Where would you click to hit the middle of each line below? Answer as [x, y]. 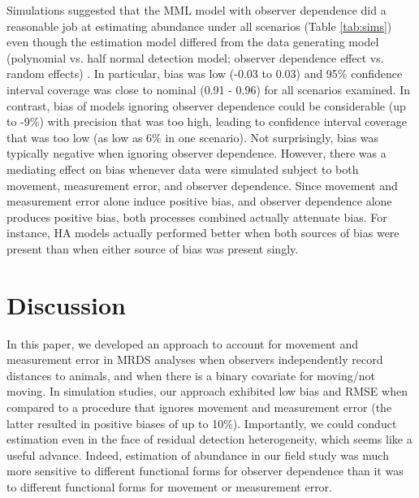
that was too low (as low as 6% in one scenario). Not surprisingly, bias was [193, 137]
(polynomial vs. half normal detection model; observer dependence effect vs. [195, 57]
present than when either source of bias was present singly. [153, 248]
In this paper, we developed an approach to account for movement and [183, 343]
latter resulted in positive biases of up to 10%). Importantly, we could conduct [202, 423]
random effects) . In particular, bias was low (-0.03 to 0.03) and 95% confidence [205, 74]
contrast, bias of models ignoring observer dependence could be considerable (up [206, 105]
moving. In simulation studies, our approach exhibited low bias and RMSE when [207, 391]
